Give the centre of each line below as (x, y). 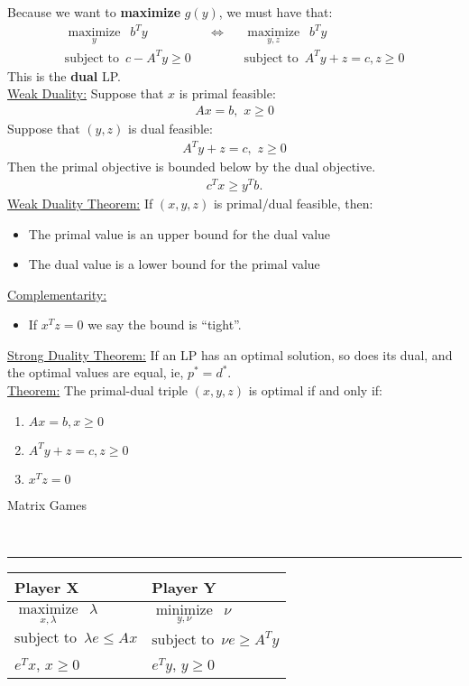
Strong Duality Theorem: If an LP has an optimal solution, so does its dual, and (230, 354)
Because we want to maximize (94, 12)
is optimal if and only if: (315, 390)
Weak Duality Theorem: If (80, 203)
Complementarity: (57, 294)
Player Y (184, 587)
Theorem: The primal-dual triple (98, 390)
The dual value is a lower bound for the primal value (174, 264)
